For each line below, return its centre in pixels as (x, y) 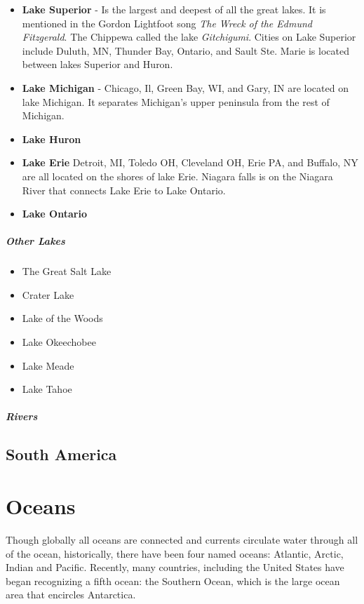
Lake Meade (48, 365)
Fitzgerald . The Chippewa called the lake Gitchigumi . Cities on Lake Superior (189, 37)
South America (61, 454)
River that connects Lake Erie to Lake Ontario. (124, 190)
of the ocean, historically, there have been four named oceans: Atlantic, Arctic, (175, 553)
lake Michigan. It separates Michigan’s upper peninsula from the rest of (176, 101)
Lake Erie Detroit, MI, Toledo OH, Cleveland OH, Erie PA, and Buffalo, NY (190, 162)
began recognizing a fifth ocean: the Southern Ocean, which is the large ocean (173, 580)
